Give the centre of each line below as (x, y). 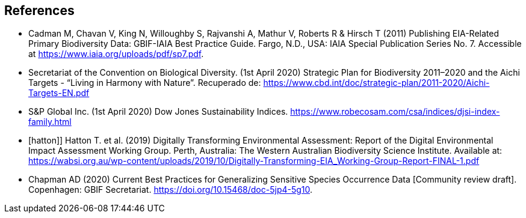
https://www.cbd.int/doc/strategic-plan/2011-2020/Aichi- (376, 83)
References (39, 11)
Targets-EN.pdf (59, 93)
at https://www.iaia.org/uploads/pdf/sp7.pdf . (116, 54)
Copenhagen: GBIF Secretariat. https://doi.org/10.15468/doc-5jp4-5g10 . (171, 190)
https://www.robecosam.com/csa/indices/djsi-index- (395, 112)
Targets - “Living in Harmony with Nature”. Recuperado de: (145, 83)
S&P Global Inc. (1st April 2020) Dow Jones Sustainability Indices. (158, 112)
